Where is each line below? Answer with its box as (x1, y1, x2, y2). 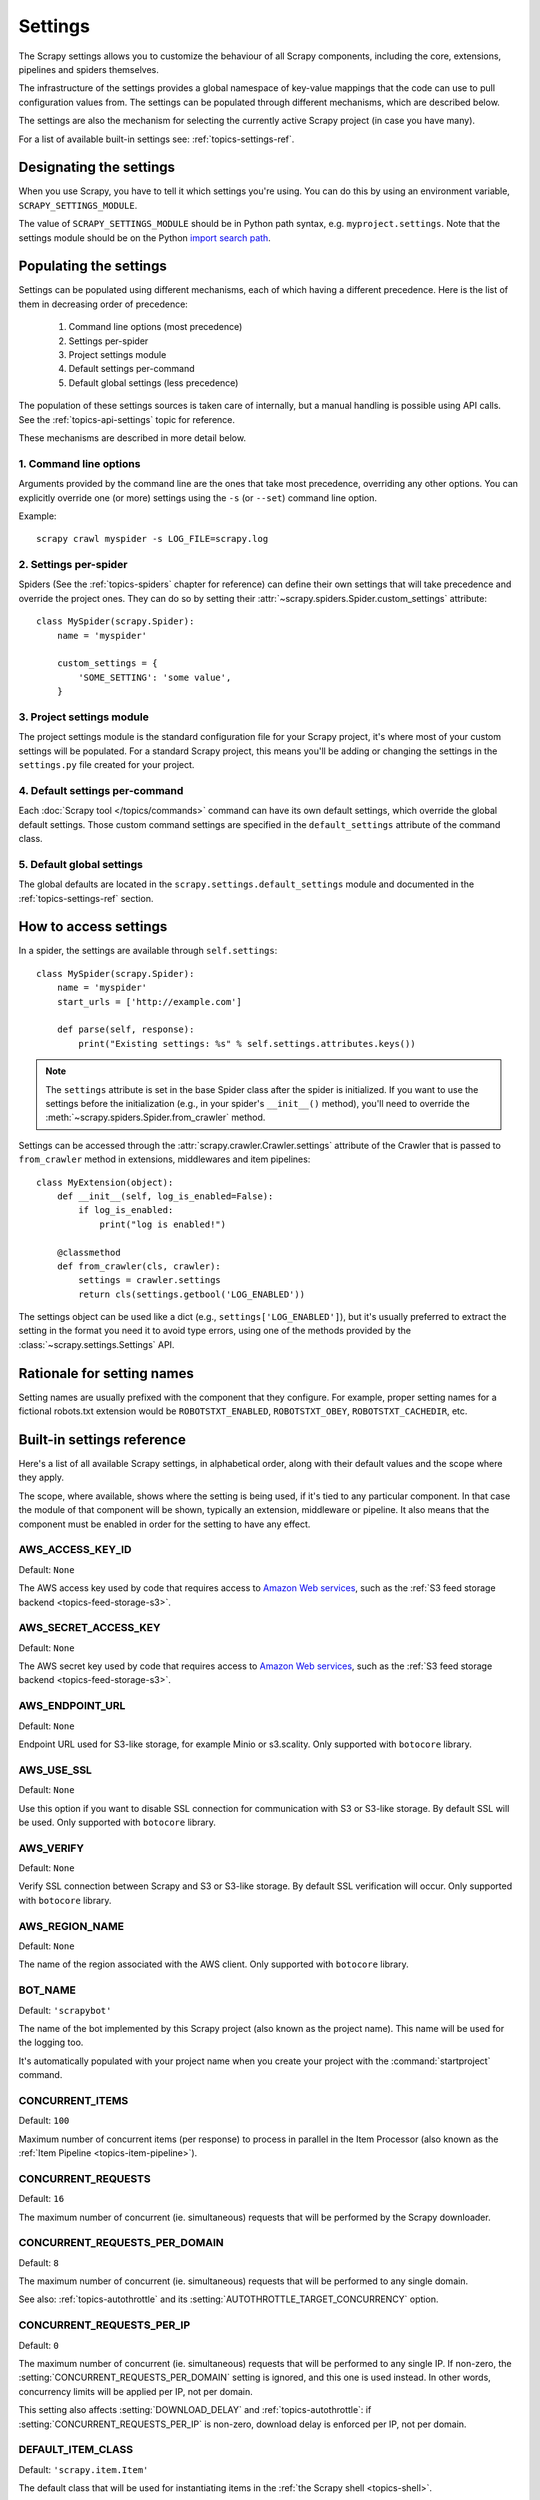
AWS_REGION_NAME (18, 1919, 125, 1933)
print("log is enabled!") (99, 1218, 227, 1230)
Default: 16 (18, 2193, 65, 2205)
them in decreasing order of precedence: (18, 298, 189, 310)
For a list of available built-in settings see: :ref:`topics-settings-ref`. (18, 133, 295, 145)
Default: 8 (18, 2256, 59, 2269)
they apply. (18, 1471, 65, 1484)
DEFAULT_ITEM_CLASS (18, 2443, 134, 2457)
